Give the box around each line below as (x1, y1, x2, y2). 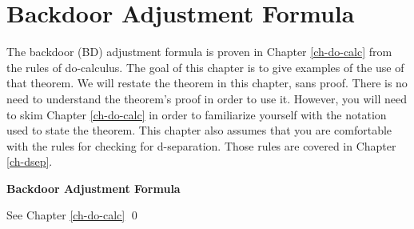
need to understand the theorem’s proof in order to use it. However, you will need (6, 90, 407, 106)
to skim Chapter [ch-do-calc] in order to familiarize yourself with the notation (6, 106, 387, 123)
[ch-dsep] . (6, 153, 53, 170)
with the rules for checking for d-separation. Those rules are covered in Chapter (6, 137, 396, 154)
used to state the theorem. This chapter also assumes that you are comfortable (6, 122, 392, 139)
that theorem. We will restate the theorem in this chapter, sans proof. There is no (6, 74, 408, 91)
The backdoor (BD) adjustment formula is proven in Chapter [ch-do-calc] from (6, 43, 392, 60)
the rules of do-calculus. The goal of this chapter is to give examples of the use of (6, 58, 404, 75)
